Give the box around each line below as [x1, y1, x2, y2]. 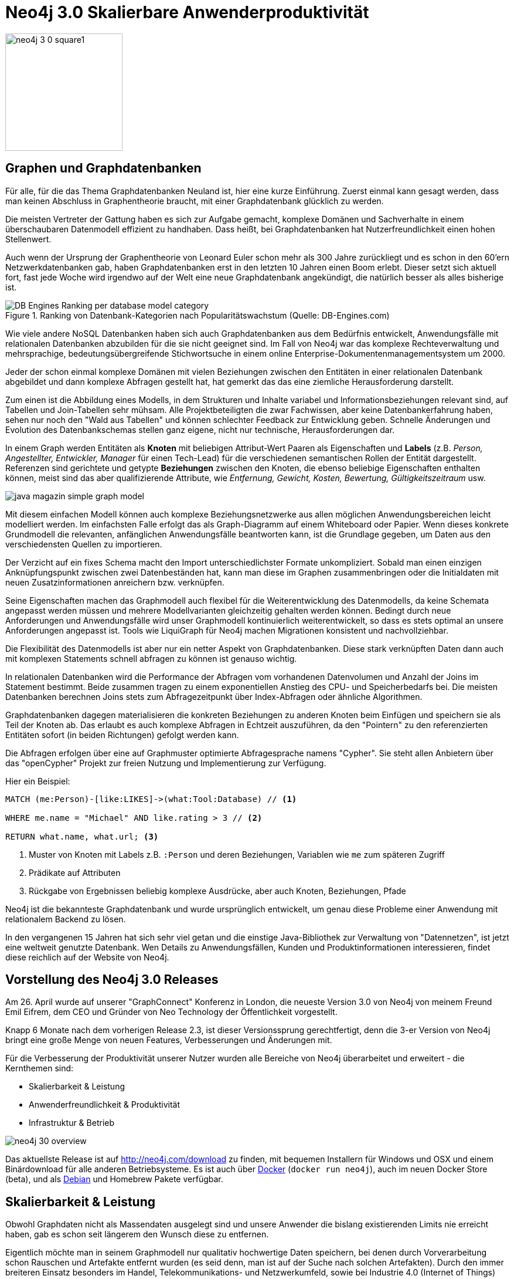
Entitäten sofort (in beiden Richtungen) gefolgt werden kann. [5, 729, 239, 740]
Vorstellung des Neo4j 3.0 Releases [5, 972, 219, 987]
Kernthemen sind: [5, 1063, 74, 1074]
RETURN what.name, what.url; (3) [5, 831, 159, 841]
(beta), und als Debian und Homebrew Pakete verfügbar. [5, 1174, 223, 1185]
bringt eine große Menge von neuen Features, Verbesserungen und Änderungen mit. [5, 1035, 332, 1045]
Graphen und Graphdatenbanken [5, 161, 202, 176]
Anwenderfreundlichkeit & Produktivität [29, 1099, 180, 1110]
